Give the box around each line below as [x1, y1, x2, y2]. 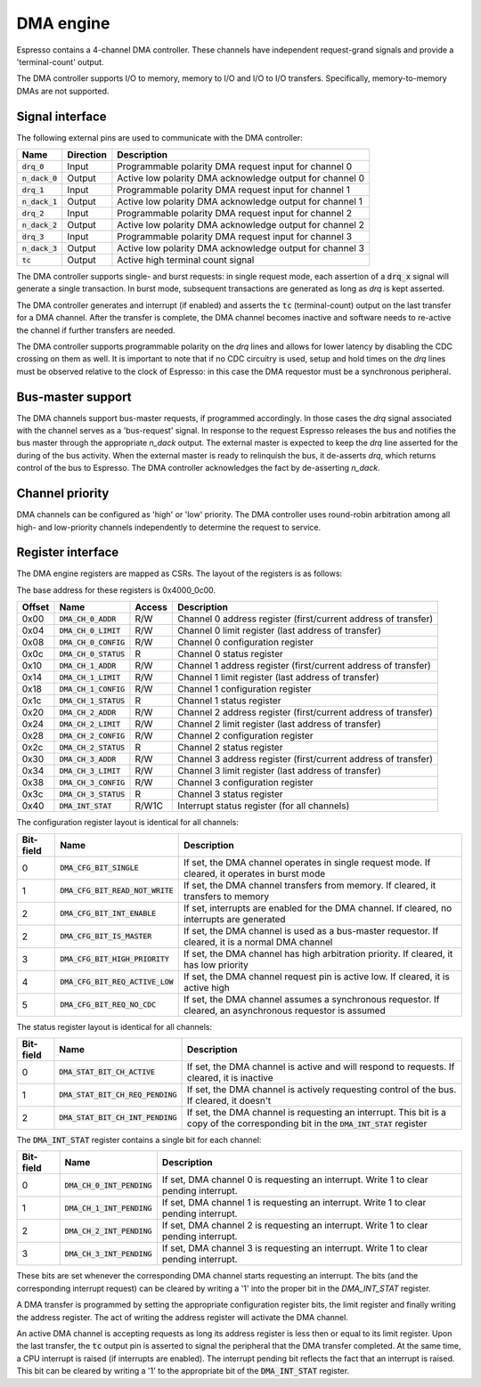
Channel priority [16, 486, 110, 501]
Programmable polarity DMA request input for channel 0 [117, 160, 353, 173]
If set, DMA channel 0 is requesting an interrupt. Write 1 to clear [161, 1173, 428, 1186]
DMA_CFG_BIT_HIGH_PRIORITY [59, 954, 169, 964]
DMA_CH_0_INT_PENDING [64, 1180, 152, 1190]
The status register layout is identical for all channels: [16, 1021, 213, 1032]
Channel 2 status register [176, 742, 283, 754]
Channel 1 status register [176, 694, 281, 707]
